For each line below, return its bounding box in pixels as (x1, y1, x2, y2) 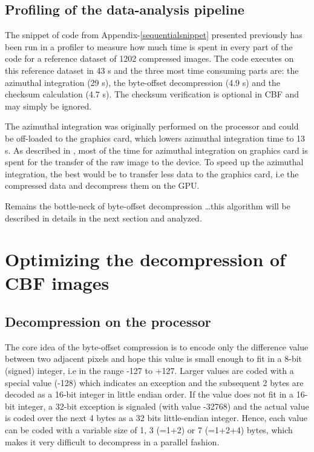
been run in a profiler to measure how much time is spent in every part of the (5, 40, 293, 53)
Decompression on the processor (5, 312, 211, 331)
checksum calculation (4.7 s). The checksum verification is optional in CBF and (5, 88, 299, 100)
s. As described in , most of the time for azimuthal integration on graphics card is (5, 143, 308, 156)
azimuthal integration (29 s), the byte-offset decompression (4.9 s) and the (5, 76, 281, 88)
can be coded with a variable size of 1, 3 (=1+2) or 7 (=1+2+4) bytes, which (5, 424, 293, 436)
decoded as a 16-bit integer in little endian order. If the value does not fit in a (5, 388, 294, 401)
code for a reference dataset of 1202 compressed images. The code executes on (5, 52, 294, 65)
